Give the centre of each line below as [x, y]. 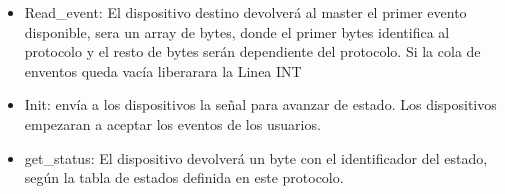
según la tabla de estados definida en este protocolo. [184, 177]
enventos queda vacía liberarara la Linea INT [163, 70]
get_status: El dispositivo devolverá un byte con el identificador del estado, [256, 157]
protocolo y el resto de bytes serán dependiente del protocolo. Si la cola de [252, 51]
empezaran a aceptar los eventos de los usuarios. [172, 123]
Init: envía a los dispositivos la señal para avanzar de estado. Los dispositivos [260, 104]
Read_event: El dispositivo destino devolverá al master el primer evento [245, 12]
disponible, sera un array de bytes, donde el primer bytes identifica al [237, 31]
